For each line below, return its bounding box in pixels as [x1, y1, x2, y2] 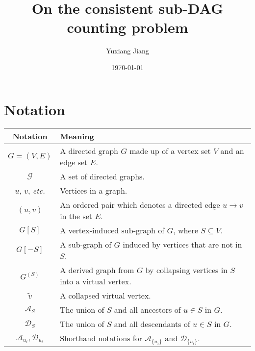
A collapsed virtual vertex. [60, 290, 151, 301]
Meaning [60, 130, 94, 142]
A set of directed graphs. [60, 171, 145, 182]
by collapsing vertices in [145, 264, 228, 276]
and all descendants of [114, 318, 190, 330]
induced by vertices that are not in [123, 239, 242, 251]
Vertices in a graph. [60, 185, 127, 197]
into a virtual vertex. [60, 276, 131, 287]
